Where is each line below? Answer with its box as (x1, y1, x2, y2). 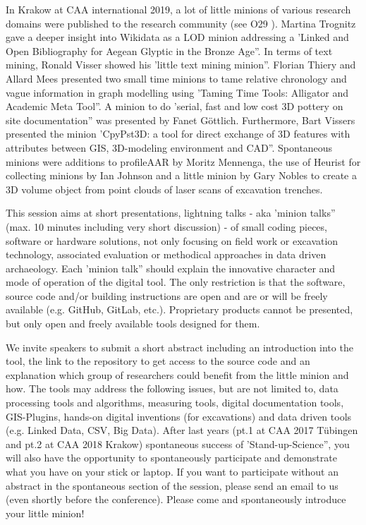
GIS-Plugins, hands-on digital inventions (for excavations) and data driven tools (6, 409, 352, 423)
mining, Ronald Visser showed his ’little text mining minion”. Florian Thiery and (6, 57, 356, 72)
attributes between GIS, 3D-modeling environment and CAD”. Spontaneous (6, 140, 333, 155)
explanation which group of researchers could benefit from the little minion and (6, 367, 349, 382)
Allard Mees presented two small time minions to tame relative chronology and (6, 71, 347, 85)
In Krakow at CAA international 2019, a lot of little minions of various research (6, 2, 351, 16)
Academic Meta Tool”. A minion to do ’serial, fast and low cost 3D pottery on (6, 99, 343, 114)
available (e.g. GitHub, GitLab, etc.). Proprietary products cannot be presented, (6, 302, 353, 317)
